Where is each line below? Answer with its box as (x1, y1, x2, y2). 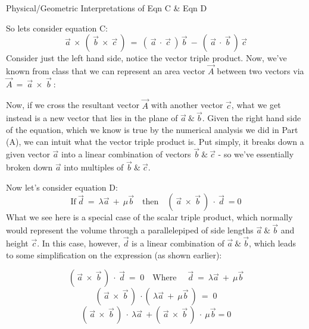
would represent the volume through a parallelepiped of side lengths (6, 224, 254, 236)
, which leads (249, 237, 296, 249)
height (6, 237, 29, 249)
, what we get (231, 99, 281, 111)
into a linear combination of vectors (61, 148, 191, 160)
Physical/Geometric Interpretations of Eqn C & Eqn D (6, 2, 207, 14)
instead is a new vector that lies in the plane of (6, 112, 178, 124)
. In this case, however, (37, 237, 120, 249)
